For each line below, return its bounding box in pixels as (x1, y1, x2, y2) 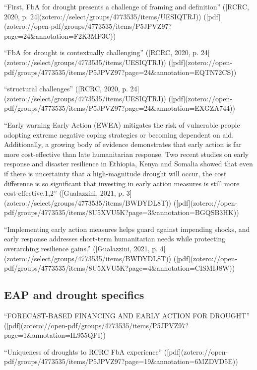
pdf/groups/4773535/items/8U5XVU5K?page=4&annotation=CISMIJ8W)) (4, 263, 235, 273)
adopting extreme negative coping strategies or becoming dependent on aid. (4, 129, 234, 140)
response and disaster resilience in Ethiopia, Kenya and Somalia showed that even (4, 158, 253, 169)
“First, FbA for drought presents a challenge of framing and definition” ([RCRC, (4, 1, 249, 11)
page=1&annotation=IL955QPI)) (4, 330, 106, 340)
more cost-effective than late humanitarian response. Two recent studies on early (4, 148, 249, 159)
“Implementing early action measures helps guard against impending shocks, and (4, 223, 250, 234)
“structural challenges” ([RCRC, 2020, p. (4, 83, 128, 94)
